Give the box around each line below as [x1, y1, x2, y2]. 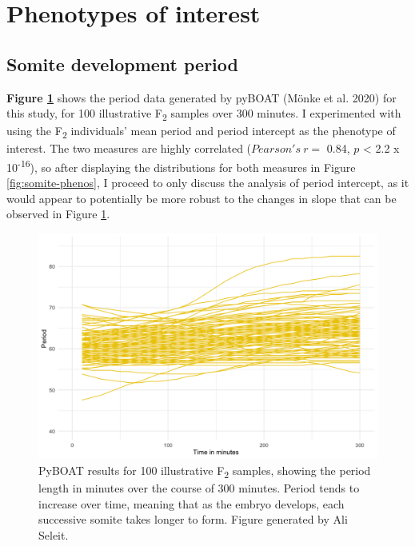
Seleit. [38, 526, 69, 543]
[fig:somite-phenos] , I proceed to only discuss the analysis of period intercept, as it [6, 174, 409, 191]
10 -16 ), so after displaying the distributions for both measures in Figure [6, 157, 356, 175]
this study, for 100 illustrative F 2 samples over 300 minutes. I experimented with [6, 105, 401, 123]
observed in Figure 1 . [6, 205, 110, 222]
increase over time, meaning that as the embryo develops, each [38, 495, 345, 512]
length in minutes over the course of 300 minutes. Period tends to [38, 480, 360, 496]
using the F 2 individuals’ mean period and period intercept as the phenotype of [6, 122, 396, 141]
